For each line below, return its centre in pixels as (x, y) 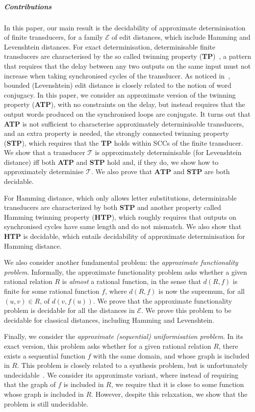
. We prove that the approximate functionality (163, 300)
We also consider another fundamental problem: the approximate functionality (121, 262)
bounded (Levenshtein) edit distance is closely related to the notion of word (118, 85)
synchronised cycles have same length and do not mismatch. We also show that (123, 226)
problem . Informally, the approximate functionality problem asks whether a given (126, 271)
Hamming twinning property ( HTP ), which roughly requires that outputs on (120, 217)
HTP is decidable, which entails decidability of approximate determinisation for (125, 236)
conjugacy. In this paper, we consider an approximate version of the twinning (120, 94)
